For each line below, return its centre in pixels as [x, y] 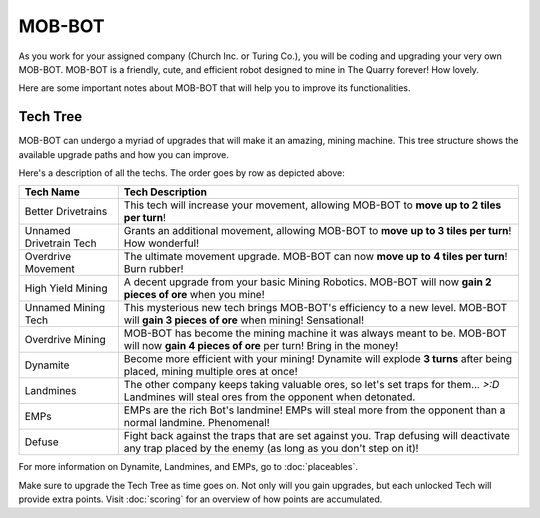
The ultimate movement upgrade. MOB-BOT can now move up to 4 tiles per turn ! [315, 257]
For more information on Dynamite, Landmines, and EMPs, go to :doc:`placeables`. [188, 467]
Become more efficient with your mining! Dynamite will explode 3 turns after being [318, 359]
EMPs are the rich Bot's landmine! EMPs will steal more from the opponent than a [314, 410]
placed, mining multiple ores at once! [211, 372]
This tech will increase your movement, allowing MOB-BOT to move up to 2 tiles [312, 205]
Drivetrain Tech [60, 243]
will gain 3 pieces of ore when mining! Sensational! [244, 320]
